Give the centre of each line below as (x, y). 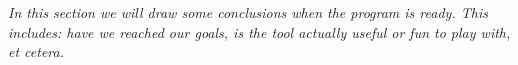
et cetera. (36, 51)
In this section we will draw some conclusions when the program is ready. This (248, 12)
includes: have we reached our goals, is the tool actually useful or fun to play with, (259, 31)
